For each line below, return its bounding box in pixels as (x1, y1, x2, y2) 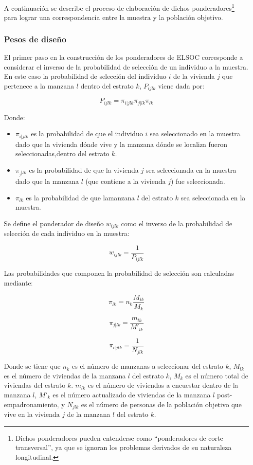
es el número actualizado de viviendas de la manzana (53, 389, 211, 399)
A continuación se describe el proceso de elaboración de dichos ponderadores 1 (4, 1, 235, 13)
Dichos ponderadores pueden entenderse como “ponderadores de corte (15, 432, 223, 443)
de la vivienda (173, 71, 215, 81)
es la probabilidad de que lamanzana (26, 192, 135, 202)
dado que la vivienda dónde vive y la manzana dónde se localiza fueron (15, 139, 228, 149)
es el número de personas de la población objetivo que (81, 399, 242, 409)
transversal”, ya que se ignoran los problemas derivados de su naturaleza (15, 442, 232, 452)
